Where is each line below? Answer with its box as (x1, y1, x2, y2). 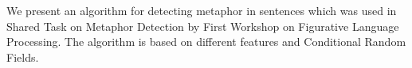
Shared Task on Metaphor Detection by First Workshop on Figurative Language (6, 17, 399, 34)
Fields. (6, 48, 39, 65)
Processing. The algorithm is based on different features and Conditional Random (6, 33, 406, 50)
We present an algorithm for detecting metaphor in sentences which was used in (6, 2, 397, 18)
